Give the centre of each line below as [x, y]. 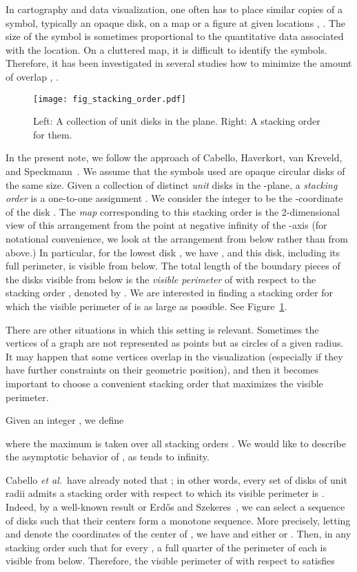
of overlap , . [32, 76]
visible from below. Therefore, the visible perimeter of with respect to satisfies [170, 561]
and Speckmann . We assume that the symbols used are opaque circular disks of [175, 171]
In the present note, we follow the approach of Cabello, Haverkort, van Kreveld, [174, 157]
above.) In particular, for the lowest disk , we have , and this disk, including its [173, 252]
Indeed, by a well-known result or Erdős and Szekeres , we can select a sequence [175, 507]
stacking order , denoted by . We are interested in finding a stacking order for [169, 293]
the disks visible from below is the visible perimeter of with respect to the [161, 279]
